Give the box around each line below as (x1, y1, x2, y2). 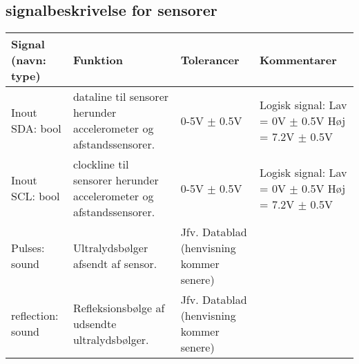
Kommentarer (260, 52, 337, 68)
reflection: (11, 307, 59, 324)
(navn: (11, 52, 46, 68)
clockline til (72, 156, 129, 173)
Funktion (72, 52, 123, 68)
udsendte (72, 315, 117, 332)
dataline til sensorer (72, 88, 169, 105)
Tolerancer (180, 52, 240, 68)
